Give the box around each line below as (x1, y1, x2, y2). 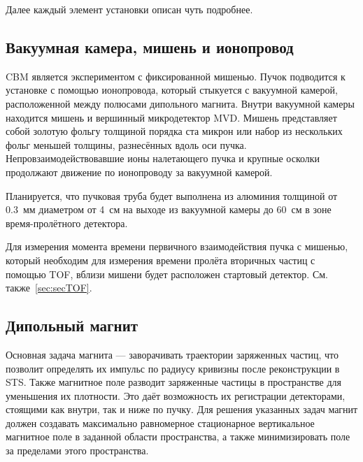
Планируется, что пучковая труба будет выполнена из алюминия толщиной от (6, 188, 338, 203)
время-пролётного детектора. (6, 215, 128, 230)
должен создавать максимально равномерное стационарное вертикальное (6, 415, 315, 430)
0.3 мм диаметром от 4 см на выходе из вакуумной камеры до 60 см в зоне (6, 202, 332, 217)
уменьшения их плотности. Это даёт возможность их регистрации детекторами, (6, 388, 346, 403)
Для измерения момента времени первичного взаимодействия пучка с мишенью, (6, 239, 348, 254)
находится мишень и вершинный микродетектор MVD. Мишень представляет (6, 110, 337, 124)
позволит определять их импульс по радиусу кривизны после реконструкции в (6, 361, 340, 375)
